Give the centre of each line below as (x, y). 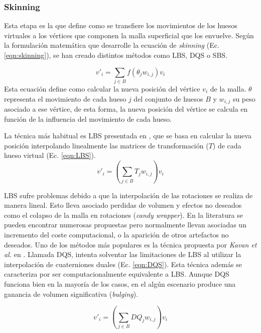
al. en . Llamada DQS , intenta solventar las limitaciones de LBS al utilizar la (123, 254)
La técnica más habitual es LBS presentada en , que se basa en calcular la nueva (128, 136)
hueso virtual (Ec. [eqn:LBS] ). (50, 155)
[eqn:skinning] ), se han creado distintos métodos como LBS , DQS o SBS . (116, 55)
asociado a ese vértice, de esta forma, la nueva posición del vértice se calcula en (126, 108)
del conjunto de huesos (168, 98)
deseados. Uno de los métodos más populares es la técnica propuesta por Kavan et (130, 244)
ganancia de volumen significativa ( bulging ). (71, 294)
